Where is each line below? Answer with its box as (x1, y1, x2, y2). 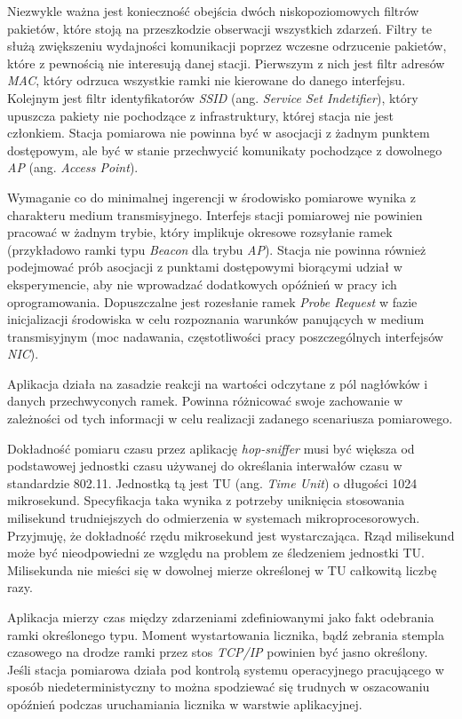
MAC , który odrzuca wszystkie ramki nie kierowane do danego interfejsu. (7, 71, 406, 90)
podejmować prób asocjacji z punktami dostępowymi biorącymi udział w (7, 257, 402, 276)
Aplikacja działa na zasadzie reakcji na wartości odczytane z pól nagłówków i (7, 374, 428, 392)
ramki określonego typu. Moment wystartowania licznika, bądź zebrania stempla (7, 625, 444, 644)
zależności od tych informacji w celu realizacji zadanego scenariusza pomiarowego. (7, 409, 453, 428)
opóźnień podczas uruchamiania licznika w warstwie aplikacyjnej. (7, 694, 362, 713)
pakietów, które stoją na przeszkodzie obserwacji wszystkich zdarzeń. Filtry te (7, 19, 432, 37)
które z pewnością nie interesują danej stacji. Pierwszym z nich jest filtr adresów (7, 53, 445, 72)
